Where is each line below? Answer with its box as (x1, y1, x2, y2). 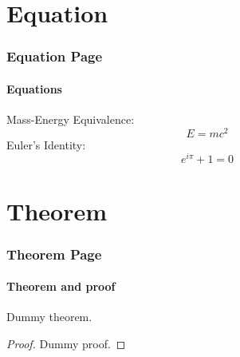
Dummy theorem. (6, 308, 92, 325)
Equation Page (6, 46, 103, 66)
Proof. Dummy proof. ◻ (6, 335, 126, 351)
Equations (6, 80, 62, 97)
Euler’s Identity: (6, 136, 86, 153)
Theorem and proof (6, 278, 116, 295)
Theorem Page (6, 244, 102, 264)
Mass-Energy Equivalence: (6, 111, 135, 128)
